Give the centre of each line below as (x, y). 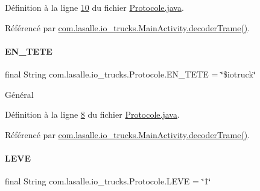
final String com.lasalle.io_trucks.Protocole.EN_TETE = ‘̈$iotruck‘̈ (130, 74)
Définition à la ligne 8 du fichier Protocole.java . (92, 114)
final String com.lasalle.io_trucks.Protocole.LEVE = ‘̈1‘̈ (108, 181)
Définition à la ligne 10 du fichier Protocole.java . (94, 7)
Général (19, 94)
